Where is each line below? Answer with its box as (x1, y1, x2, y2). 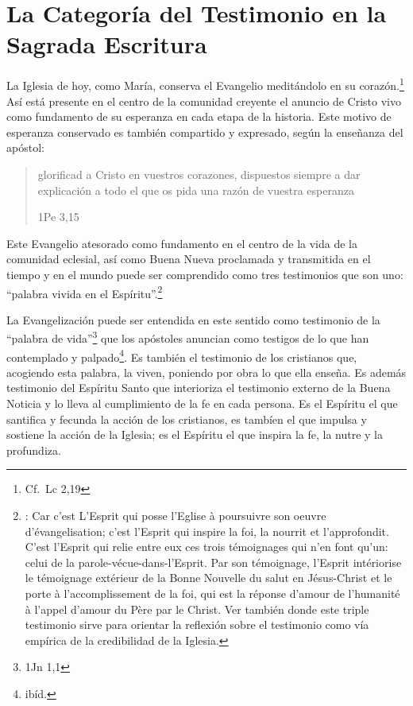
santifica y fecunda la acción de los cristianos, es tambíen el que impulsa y (6, 410, 367, 427)
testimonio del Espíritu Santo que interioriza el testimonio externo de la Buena (6, 379, 391, 396)
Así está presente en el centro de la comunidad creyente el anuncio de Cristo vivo (6, 92, 401, 109)
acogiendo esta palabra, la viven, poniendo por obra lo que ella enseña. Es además (6, 363, 407, 380)
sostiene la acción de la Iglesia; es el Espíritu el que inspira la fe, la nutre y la (6, 426, 384, 443)
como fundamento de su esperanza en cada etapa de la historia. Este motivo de (6, 108, 392, 125)
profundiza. (6, 441, 61, 458)
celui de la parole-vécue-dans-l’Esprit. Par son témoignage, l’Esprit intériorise (25, 553, 402, 570)
